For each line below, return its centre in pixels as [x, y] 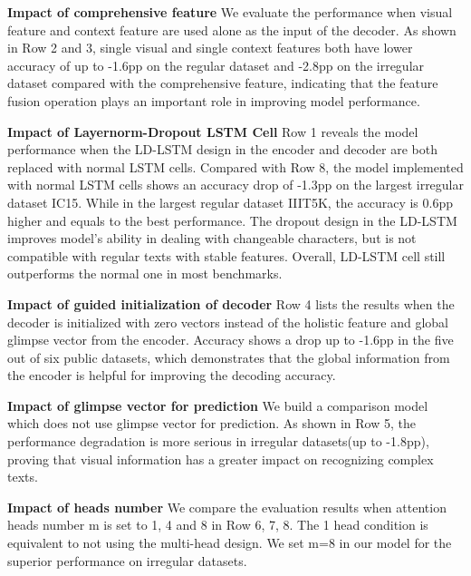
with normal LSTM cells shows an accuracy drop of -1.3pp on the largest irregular [235, 185]
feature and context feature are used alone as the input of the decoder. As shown [232, 29]
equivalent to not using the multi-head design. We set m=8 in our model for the [230, 543]
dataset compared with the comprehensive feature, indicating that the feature [223, 83]
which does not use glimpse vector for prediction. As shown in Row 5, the [211, 423]
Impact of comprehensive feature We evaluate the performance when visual [230, 12]
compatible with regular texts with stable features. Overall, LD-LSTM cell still [226, 255]
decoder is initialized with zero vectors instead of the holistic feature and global [228, 322]
